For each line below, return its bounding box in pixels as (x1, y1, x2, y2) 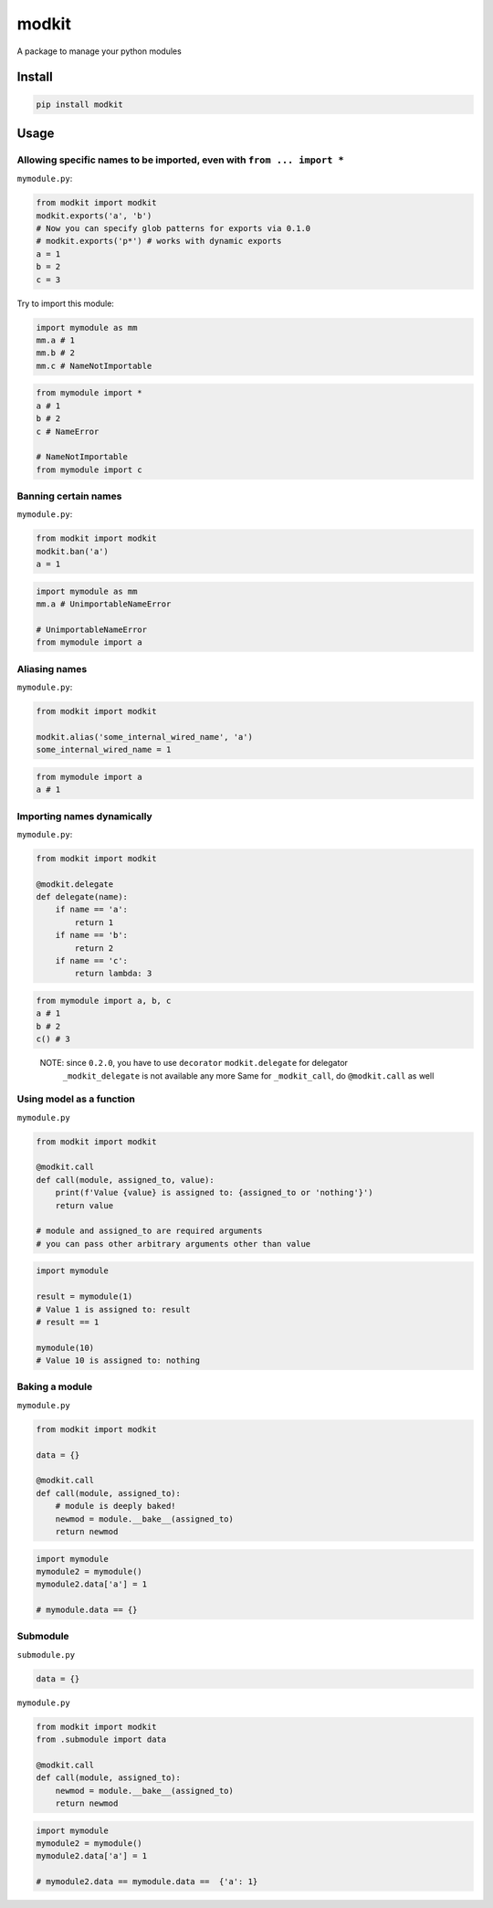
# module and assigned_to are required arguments (36, 1226, 263, 1237)
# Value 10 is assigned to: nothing (36, 1355, 201, 1365)
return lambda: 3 (74, 968, 152, 979)
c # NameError (36, 426, 100, 437)
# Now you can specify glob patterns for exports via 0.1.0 (36, 224, 311, 234)
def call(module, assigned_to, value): (36, 1175, 215, 1185)
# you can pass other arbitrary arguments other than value (36, 1239, 311, 1249)
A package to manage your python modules (16, 46, 182, 57)
